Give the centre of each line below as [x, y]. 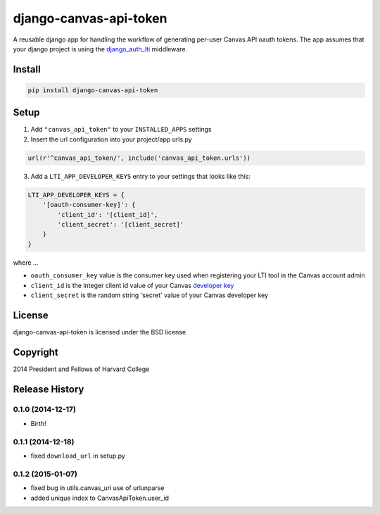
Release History [49, 389]
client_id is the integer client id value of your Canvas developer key [132, 285]
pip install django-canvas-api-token [93, 90]
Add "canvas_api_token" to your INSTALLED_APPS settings [121, 130]
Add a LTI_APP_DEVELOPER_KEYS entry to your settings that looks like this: [141, 176]
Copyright [36, 352]
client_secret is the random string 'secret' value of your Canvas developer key [150, 295]
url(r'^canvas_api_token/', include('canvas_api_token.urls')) [139, 158]
